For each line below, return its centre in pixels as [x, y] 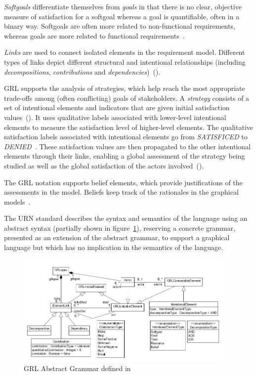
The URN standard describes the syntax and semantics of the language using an [126, 218]
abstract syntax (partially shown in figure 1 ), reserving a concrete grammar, [120, 228]
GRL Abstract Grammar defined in [77, 368]
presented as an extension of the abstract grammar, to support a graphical [117, 237]
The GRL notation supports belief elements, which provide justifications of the [123, 182]
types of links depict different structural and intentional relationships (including [125, 62]
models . [17, 201]
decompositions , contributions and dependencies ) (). [82, 71]
